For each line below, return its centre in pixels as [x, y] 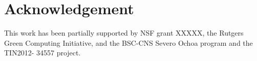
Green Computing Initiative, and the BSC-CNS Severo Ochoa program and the [128, 42]
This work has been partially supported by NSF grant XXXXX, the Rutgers [124, 33]
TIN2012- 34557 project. [42, 53]
